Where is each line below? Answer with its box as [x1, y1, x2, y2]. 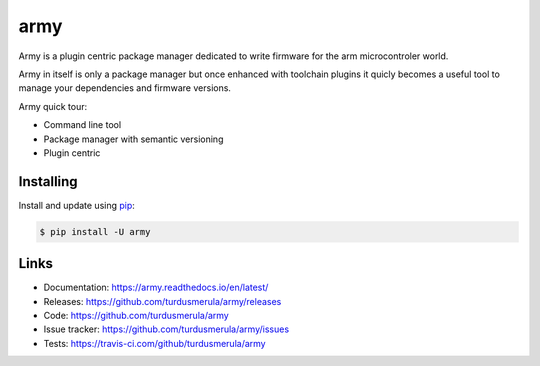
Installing [18, 173, 79, 190]
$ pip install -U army [39, 226, 151, 237]
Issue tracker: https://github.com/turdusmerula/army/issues [43, 323, 290, 335]
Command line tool [43, 119, 122, 131]
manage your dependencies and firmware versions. [18, 82, 232, 94]
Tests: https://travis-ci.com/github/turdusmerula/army [43, 337, 266, 349]
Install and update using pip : [18, 199, 135, 211]
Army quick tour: [18, 100, 88, 112]
